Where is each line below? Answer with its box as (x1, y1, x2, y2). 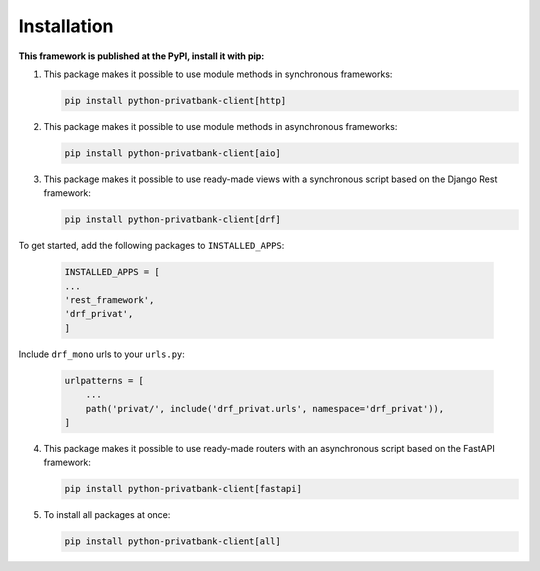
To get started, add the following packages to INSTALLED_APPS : (18, 240, 285, 252)
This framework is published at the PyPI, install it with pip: (18, 50, 265, 62)
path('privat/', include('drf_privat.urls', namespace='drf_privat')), (85, 403, 445, 414)
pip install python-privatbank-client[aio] (64, 147, 282, 159)
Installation (18, 15, 114, 37)
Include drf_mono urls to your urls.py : (18, 348, 185, 360)
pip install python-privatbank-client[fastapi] (64, 483, 302, 495)
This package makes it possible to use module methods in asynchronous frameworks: (43, 120, 398, 132)
